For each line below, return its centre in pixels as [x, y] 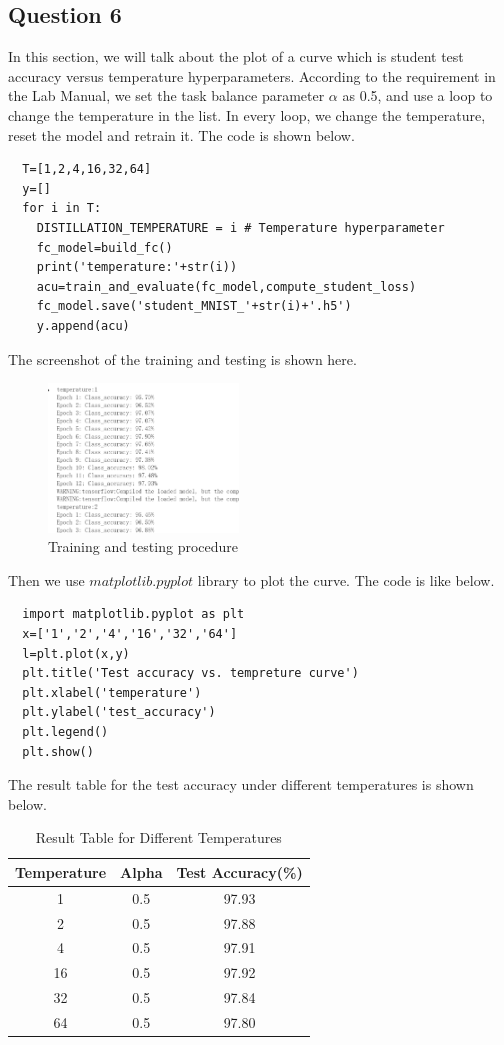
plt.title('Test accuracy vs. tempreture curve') [190, 673]
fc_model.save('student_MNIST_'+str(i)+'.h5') [194, 306]
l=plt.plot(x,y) [76, 653]
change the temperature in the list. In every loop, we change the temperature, [247, 114]
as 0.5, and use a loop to [417, 95]
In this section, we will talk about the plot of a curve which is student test [236, 56]
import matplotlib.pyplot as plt [133, 614]
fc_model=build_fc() [104, 247]
